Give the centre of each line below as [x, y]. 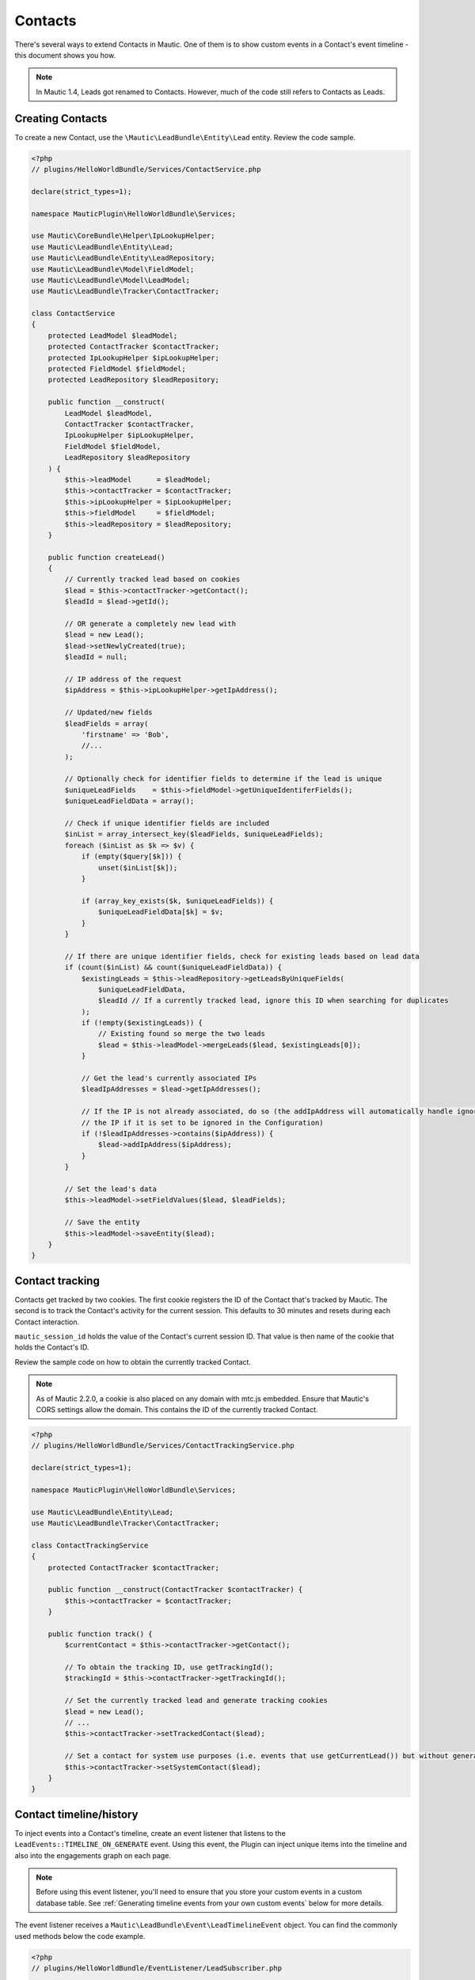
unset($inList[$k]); [138, 868]
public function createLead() [106, 557]
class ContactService [73, 314]
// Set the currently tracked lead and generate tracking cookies [196, 1700]
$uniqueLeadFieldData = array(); [129, 801]
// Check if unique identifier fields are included [167, 823]
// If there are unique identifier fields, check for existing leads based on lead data [242, 956]
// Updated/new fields [109, 712]
